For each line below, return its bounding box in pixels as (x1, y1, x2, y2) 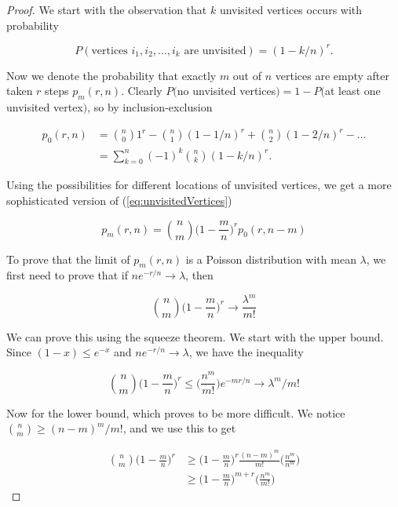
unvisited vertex (6, 99, 83, 115)
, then (185, 267, 214, 283)
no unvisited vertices (177, 82, 276, 99)
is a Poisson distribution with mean (185, 250, 356, 267)
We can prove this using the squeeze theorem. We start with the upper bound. (6, 328, 384, 345)
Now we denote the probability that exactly (6, 67, 217, 83)
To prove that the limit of (6, 250, 130, 267)
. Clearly (121, 82, 162, 99)
